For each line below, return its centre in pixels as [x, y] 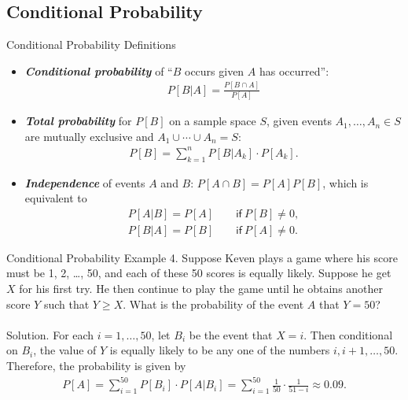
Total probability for [78, 121]
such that [66, 304]
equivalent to [56, 198]
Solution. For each [50, 334]
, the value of [65, 350]
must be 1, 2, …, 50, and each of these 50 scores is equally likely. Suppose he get [199, 273]
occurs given [214, 70]
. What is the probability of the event [213, 304]
